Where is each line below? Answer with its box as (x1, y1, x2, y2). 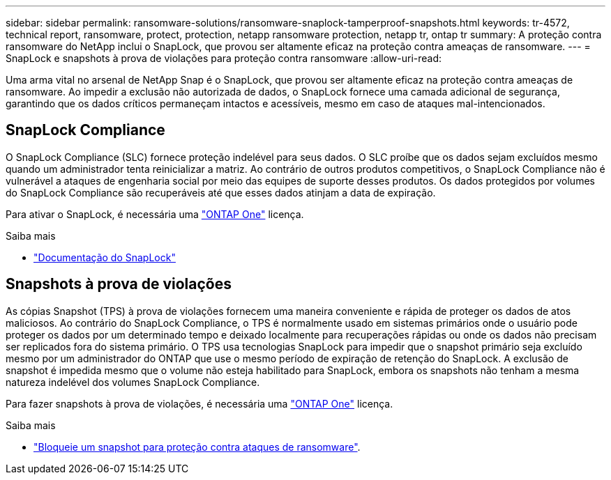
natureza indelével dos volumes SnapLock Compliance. (6, 376, 260, 388)
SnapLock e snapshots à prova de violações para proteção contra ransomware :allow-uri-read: (6, 52, 442, 64)
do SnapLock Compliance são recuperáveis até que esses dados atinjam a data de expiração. (6, 186, 436, 199)
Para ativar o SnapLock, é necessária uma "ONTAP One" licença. (6, 208, 304, 220)
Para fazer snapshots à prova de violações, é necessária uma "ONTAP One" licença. (6, 397, 393, 410)
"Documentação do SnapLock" (33, 251, 176, 263)
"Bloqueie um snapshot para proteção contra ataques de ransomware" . (33, 440, 361, 453)
